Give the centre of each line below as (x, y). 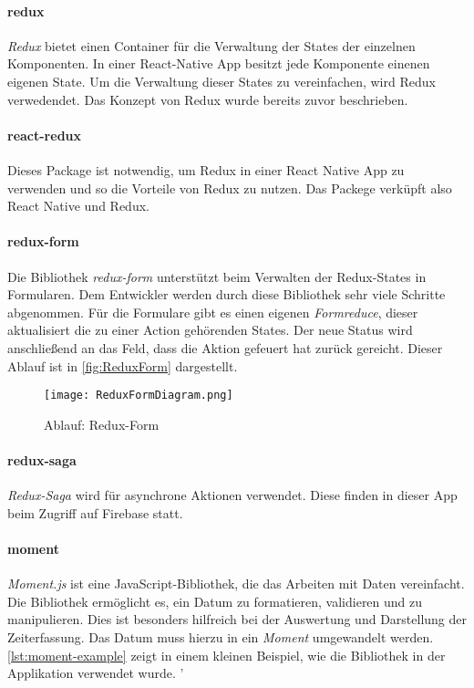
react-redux (45, 135)
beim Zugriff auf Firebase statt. (95, 512)
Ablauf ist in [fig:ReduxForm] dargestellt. (123, 365)
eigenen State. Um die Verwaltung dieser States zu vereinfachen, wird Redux (222, 81)
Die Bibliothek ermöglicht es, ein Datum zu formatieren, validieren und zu (215, 601)
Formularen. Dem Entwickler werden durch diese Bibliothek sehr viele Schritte (227, 294)
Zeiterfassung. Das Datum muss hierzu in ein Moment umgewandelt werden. (221, 636)
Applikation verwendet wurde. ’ (96, 673)
